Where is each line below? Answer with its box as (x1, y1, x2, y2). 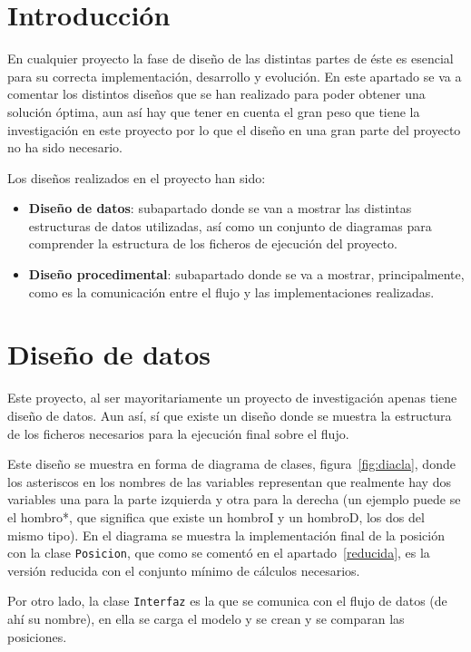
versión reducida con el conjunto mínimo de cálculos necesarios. (7, 560, 360, 579)
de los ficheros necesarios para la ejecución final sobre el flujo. (7, 423, 349, 443)
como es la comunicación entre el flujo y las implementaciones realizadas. (28, 282, 435, 301)
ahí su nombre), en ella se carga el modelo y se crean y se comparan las (7, 609, 405, 628)
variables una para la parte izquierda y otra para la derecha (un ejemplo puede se (7, 490, 461, 509)
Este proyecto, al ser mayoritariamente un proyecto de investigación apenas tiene (7, 388, 457, 407)
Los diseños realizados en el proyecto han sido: (7, 168, 266, 187)
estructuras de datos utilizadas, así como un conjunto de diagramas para (28, 216, 432, 235)
